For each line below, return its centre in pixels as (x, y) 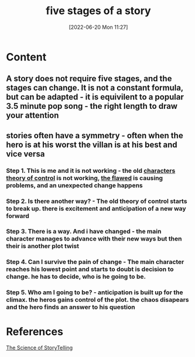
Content (26, 57)
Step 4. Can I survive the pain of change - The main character (95, 262)
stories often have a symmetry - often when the (95, 136)
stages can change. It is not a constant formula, (95, 88)
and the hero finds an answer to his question (71, 307)
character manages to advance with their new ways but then (94, 239)
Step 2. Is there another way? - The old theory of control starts (97, 201)
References (35, 331)
